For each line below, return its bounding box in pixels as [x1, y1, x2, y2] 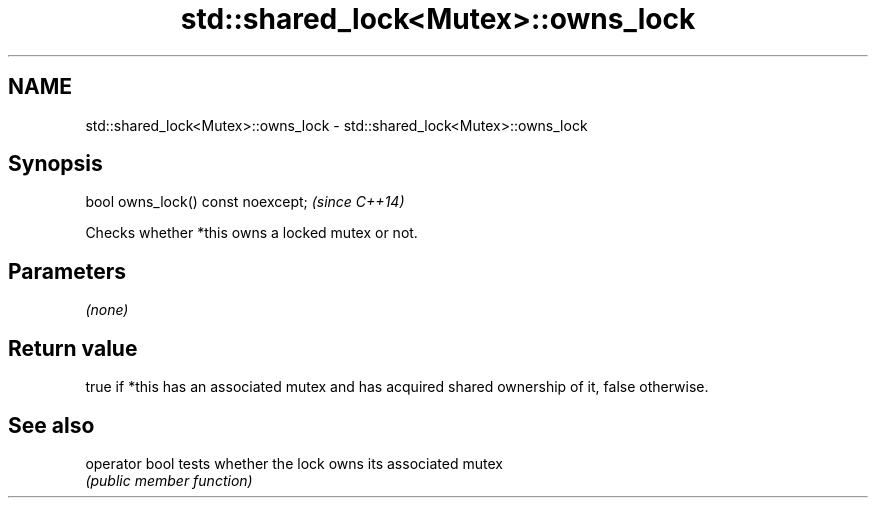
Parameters [8, 258, 126, 284]
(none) [85, 301, 129, 319]
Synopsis [8, 151, 103, 177]
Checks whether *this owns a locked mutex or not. [85, 224, 418, 242]
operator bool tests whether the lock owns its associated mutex [85, 454, 503, 472]
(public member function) [85, 471, 253, 489]
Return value [8, 335, 138, 361]
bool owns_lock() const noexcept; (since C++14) [85, 193, 405, 211]
